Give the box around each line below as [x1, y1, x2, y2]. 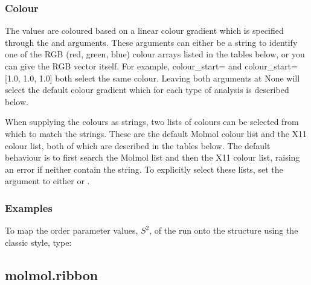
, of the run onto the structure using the [149, 224, 298, 237]
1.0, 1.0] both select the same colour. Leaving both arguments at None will [23, 71, 300, 84]
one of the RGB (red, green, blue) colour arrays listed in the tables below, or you [5, 48, 305, 60]
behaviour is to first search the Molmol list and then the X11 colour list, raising [5, 151, 300, 164]
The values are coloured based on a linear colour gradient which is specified [5, 24, 284, 37]
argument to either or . [5, 175, 90, 187]
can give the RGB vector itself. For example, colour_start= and [5, 60, 242, 72]
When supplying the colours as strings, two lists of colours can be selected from [5, 115, 299, 128]
